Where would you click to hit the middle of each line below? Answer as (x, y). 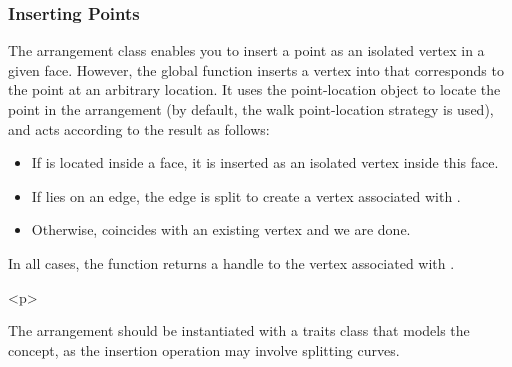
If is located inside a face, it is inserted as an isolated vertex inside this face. (265, 162)
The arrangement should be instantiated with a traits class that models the (239, 330)
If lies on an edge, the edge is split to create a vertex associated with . (246, 195)
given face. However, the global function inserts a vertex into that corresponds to (256, 69)
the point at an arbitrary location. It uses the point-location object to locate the (254, 89)
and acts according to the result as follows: (139, 128)
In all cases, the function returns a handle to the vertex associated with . (231, 262)
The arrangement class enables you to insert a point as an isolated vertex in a (246, 50)
